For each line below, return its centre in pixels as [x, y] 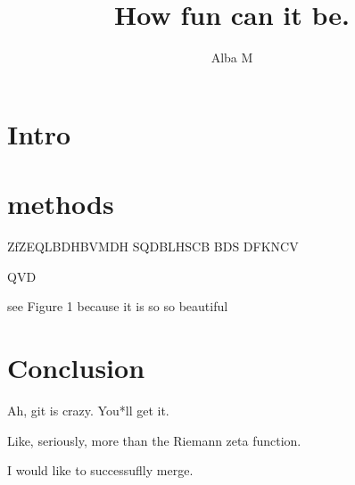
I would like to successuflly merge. [100, 470]
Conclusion [76, 367]
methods [61, 204]
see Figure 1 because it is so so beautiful [118, 306]
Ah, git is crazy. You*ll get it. [88, 410]
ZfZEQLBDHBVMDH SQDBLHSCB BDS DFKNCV [153, 247]
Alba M [232, 58]
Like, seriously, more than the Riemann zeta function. [154, 440]
